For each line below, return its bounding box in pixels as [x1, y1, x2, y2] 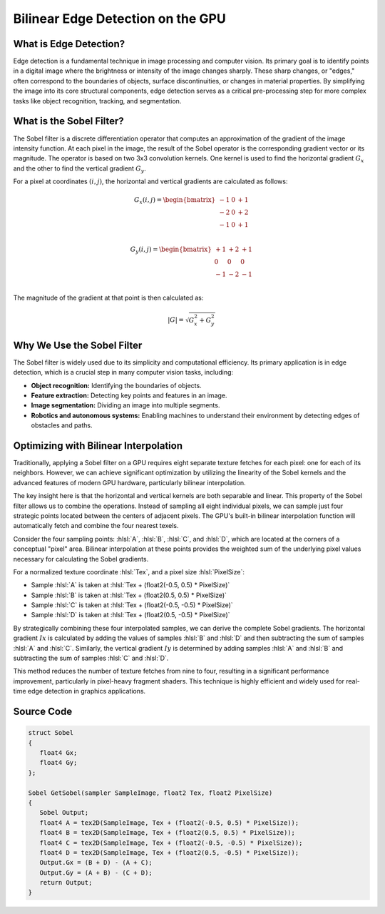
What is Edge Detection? [13, 38, 125, 50]
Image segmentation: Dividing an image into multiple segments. [31, 401, 220, 410]
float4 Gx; [39, 749, 78, 756]
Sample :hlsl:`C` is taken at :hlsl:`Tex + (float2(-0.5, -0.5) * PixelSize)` [31, 601, 233, 609]
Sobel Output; [39, 808, 89, 817]
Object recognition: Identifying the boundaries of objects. [31, 381, 202, 390]
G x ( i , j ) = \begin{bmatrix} [134, 196, 216, 206]
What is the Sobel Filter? [13, 115, 124, 128]
